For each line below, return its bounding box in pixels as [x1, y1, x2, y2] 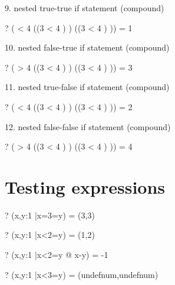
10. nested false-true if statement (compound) [5, 41, 170, 54]
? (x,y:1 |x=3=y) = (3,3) [5, 208, 95, 221]
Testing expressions [5, 174, 166, 198]
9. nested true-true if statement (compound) [5, 2, 164, 14]
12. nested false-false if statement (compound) [5, 120, 171, 132]
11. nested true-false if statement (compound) [5, 81, 170, 93]
